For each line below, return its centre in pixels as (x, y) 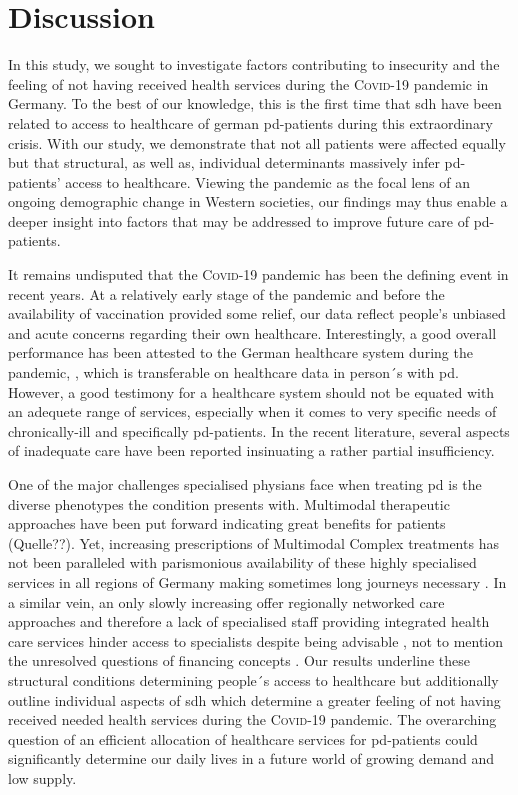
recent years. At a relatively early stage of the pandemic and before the (226, 293)
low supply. (42, 777)
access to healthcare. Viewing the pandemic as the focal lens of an (267, 181)
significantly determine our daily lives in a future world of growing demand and (251, 758)
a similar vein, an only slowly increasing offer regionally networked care (226, 601)
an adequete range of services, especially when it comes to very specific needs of (252, 411)
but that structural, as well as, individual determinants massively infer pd (234, 162)
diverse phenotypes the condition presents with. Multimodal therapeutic (229, 503)
